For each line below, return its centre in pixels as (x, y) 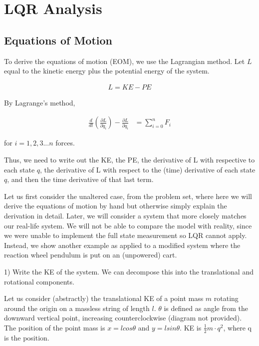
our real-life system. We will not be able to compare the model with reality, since (128, 225)
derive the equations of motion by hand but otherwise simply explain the (116, 206)
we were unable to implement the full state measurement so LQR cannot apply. (126, 235)
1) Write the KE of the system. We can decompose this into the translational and (129, 271)
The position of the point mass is (55, 327)
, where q (237, 327)
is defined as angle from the (206, 308)
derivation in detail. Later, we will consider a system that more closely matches (125, 215)
